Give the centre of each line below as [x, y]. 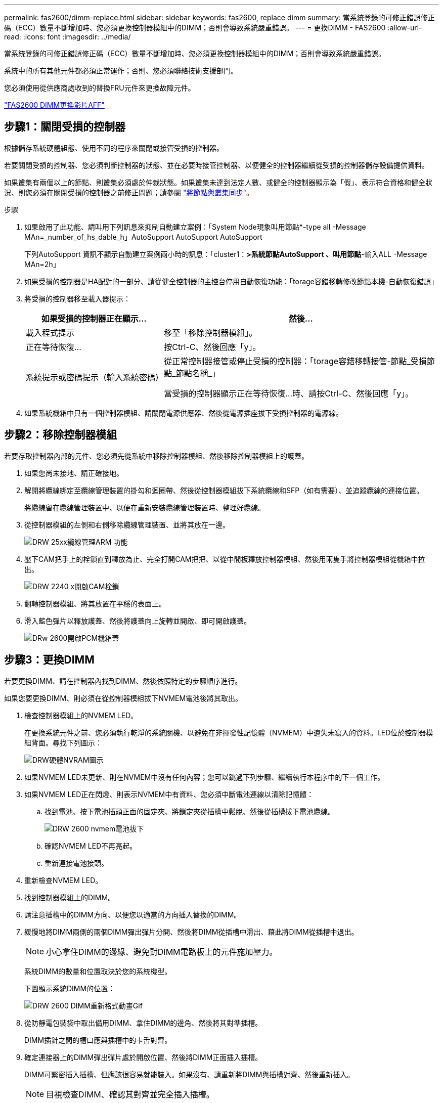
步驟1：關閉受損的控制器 [65, 127]
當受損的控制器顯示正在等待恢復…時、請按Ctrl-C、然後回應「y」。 [289, 393]
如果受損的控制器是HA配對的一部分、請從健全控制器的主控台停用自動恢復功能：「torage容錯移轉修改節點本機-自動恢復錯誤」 [231, 281]
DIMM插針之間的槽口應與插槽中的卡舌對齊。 [98, 1040]
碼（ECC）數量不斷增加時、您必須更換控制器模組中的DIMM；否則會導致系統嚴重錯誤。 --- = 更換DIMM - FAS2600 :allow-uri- [213, 28]
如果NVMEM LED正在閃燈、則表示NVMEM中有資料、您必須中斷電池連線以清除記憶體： [169, 794]
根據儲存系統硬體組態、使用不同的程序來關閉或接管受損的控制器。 [114, 148]
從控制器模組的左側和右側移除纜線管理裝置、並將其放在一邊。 [127, 524]
